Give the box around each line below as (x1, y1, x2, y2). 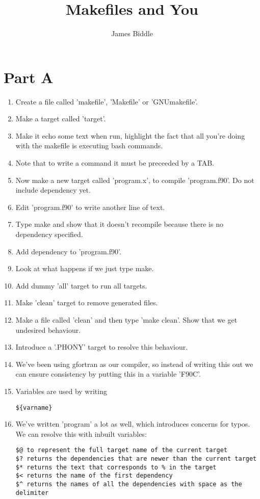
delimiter (15, 489, 49, 496)
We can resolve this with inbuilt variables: (15, 428, 147, 439)
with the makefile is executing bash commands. (15, 140, 163, 151)
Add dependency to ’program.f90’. (15, 246, 121, 256)
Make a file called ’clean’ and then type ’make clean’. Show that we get (15, 314, 238, 325)
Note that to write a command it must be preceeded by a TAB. (15, 157, 214, 168)
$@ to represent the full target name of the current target (15, 447, 228, 454)
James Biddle (111, 28, 153, 39)
